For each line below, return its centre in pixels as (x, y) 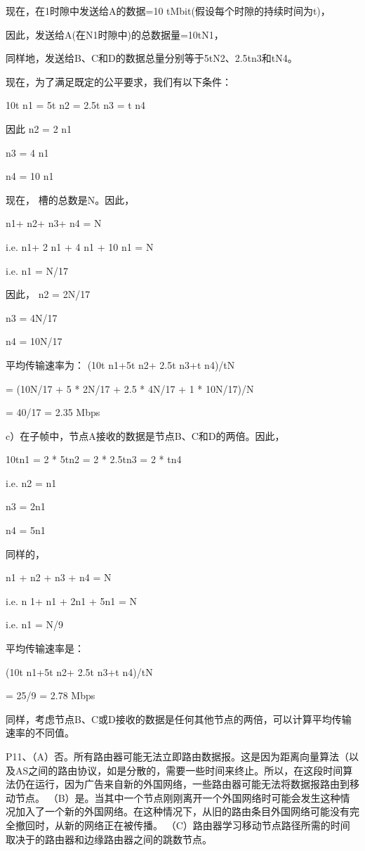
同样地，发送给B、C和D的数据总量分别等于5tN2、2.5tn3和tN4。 (152, 58)
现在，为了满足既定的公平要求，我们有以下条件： (119, 81)
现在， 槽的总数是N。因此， (70, 199)
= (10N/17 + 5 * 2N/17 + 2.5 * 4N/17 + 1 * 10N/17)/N (130, 388)
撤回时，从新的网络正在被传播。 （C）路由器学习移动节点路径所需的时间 (182, 825)
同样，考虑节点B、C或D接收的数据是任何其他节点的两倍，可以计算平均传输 (179, 719)
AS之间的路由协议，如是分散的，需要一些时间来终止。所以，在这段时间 (179, 770)
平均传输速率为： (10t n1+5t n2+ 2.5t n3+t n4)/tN (120, 364)
